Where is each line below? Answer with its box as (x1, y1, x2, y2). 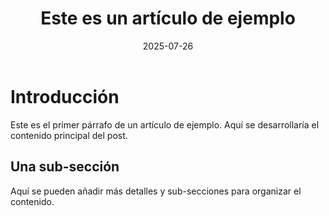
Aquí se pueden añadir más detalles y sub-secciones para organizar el (10, 185, 302, 197)
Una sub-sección (10, 158, 120, 176)
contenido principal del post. (10, 129, 128, 141)
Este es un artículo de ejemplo (40, 7, 296, 30)
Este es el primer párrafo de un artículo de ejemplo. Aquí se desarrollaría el (10, 118, 320, 131)
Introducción (10, 85, 120, 108)
